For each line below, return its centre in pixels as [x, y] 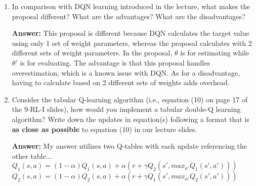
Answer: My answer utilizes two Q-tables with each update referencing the [130, 146]
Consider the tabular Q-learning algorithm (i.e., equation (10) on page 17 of [130, 99]
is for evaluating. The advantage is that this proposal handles [115, 62]
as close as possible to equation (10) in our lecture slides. [104, 129]
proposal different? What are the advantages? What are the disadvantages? [129, 16]
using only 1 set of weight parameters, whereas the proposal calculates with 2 [132, 43]
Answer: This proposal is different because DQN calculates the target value [131, 33]
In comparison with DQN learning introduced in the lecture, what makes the [131, 6]
